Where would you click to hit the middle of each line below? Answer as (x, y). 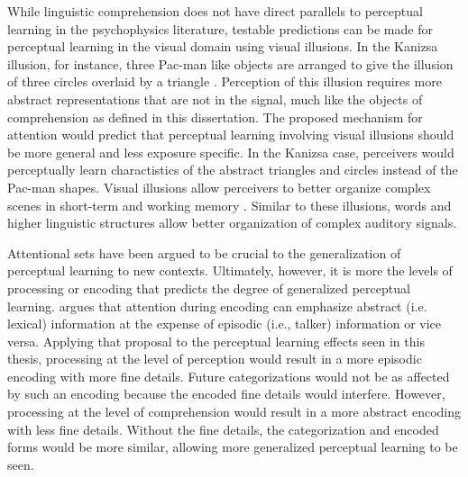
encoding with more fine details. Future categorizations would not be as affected (229, 376)
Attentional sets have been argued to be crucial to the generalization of (204, 252)
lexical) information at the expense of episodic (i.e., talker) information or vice (224, 324)
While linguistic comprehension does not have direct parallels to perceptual (215, 11)
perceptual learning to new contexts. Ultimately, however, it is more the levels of (230, 270)
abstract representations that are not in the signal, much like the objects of (215, 99)
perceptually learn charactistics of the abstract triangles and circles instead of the (233, 170)
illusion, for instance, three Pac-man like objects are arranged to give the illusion (230, 63)
